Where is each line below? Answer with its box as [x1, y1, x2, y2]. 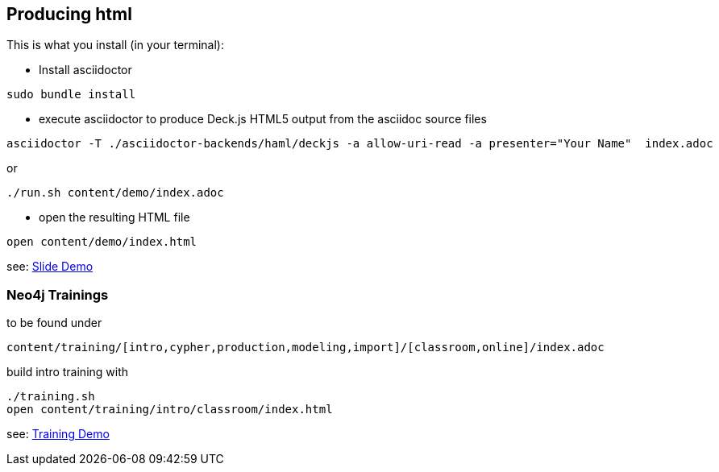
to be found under [6, 316, 102, 330]
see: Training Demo [6, 427, 110, 441]
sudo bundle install [6, 88, 136, 101]
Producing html [6, 4, 132, 24]
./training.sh [6, 390, 95, 404]
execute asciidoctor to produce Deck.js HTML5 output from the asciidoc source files [39, 112, 487, 126]
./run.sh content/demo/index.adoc [6, 186, 224, 200]
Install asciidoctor [39, 63, 132, 77]
